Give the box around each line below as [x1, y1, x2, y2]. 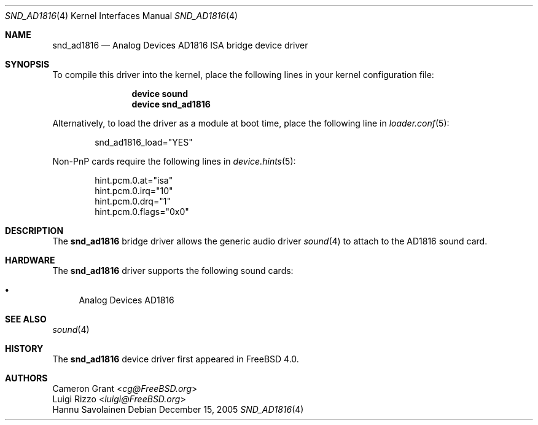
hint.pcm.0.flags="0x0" [95, 206, 189, 217]
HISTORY [5, 343, 44, 354]
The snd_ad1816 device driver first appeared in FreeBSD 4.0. [52, 354, 299, 364]
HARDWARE [5, 255, 55, 265]
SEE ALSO [5, 314, 47, 324]
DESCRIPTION [5, 225, 64, 236]
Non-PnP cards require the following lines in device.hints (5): [52, 156, 296, 166]
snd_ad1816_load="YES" [95, 137, 193, 147]
